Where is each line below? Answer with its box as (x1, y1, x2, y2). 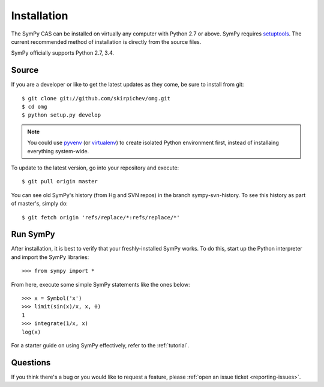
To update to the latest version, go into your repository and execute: (11, 164, 179, 171)
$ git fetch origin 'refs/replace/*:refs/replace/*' (22, 214, 180, 221)
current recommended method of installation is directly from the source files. (11, 38, 202, 45)
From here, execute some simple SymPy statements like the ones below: (11, 281, 190, 288)
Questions (11, 358, 51, 368)
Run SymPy (11, 229, 55, 240)
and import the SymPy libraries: (11, 253, 89, 261)
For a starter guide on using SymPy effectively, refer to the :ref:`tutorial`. (11, 341, 190, 349)
